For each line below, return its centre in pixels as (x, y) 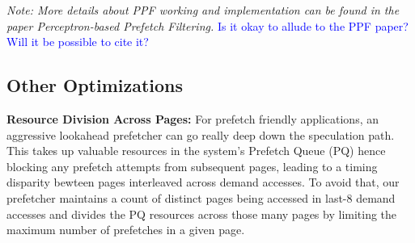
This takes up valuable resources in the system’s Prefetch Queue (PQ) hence (196, 151)
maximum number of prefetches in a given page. (126, 230)
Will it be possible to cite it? (78, 42)
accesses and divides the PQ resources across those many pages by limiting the (202, 214)
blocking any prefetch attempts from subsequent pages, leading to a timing (192, 166)
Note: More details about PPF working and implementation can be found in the (203, 10)
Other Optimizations (95, 85)
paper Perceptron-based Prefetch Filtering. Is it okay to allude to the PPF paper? (207, 25)
